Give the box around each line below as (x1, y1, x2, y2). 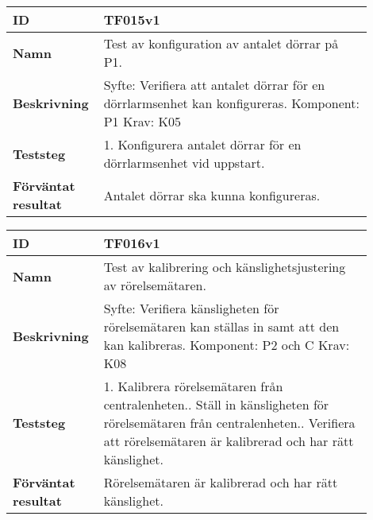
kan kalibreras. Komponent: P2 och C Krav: (103, 336, 350, 354)
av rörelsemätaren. (103, 276, 206, 294)
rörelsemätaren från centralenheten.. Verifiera (103, 413, 356, 432)
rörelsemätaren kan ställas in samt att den (103, 317, 340, 336)
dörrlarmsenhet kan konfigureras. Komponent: (103, 94, 360, 112)
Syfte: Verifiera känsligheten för (103, 299, 279, 317)
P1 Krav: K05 (103, 112, 181, 130)
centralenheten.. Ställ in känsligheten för (103, 395, 329, 413)
